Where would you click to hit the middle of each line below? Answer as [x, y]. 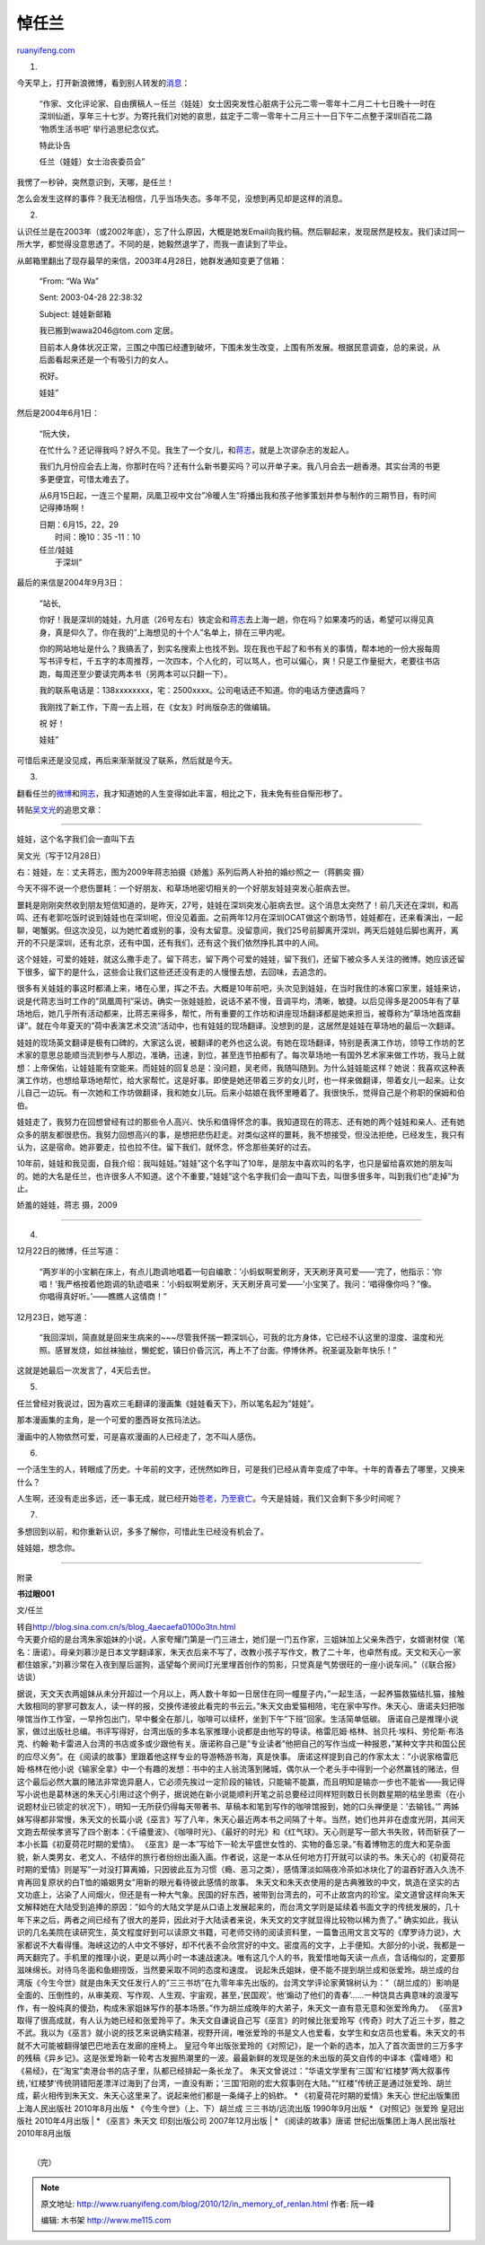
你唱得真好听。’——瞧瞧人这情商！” [103, 1297]
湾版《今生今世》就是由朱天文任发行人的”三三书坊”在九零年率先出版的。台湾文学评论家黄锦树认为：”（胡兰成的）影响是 [238, 1982]
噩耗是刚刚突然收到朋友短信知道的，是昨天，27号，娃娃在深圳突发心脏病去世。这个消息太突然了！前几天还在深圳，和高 [238, 905]
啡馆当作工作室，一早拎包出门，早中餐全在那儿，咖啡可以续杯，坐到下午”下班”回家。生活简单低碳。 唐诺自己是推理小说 [238, 1719]
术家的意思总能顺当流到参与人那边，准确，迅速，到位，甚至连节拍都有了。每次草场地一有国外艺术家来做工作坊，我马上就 [241, 1055]
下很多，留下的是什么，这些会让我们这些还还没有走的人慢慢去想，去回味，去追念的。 [174, 972]
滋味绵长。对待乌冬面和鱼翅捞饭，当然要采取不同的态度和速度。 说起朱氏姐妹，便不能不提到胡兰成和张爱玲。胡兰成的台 [238, 1970]
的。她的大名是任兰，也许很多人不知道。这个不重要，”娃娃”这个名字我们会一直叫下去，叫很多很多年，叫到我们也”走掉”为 [238, 1175]
